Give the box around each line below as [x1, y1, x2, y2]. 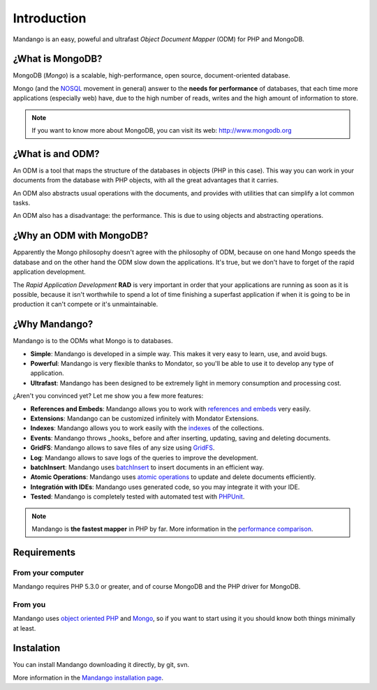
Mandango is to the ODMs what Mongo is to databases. [13, 337, 173, 345]
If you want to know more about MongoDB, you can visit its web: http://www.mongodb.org [31, 126, 293, 135]
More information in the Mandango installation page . [13, 673, 164, 682]
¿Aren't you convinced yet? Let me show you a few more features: [13, 392, 204, 400]
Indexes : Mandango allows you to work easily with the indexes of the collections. [30, 424, 265, 432]
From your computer [13, 568, 84, 578]
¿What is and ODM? [13, 147, 100, 160]
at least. [13, 624, 36, 632]
